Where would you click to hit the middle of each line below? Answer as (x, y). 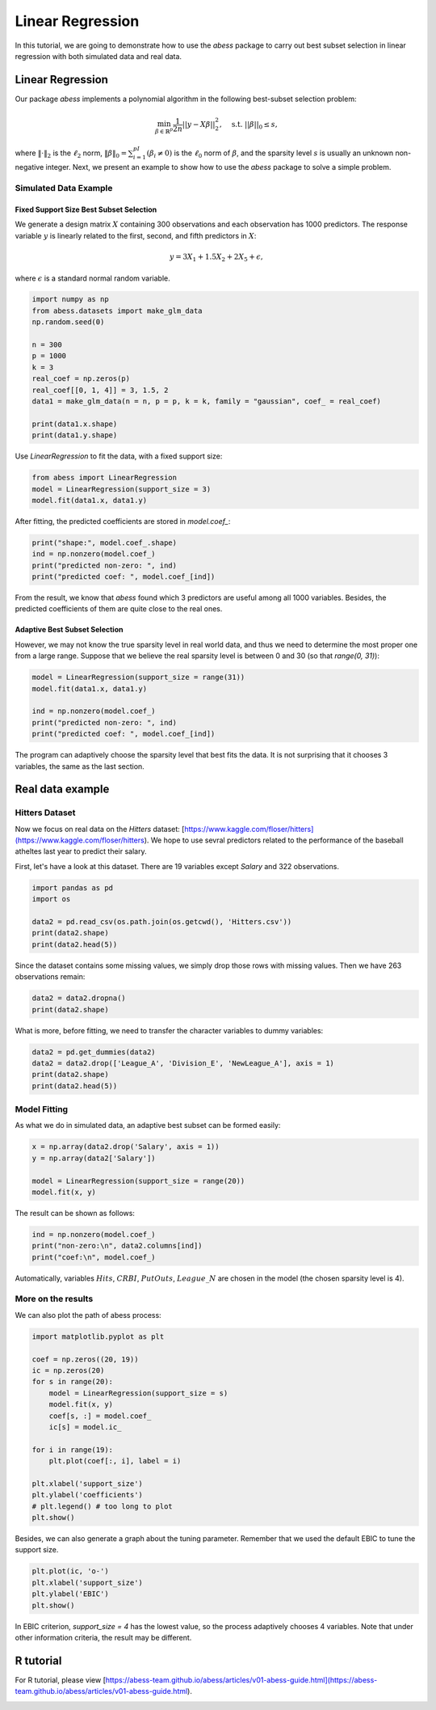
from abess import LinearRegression (105, 478)
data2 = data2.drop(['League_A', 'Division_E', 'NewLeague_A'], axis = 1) (183, 1063)
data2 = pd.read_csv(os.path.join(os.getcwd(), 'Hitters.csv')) (162, 922)
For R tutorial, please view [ (61, 1680)
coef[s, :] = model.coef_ (100, 1416)
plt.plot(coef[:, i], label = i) (115, 1461)
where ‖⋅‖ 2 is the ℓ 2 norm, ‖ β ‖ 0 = (71, 154)
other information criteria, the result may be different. (103, 1637)
